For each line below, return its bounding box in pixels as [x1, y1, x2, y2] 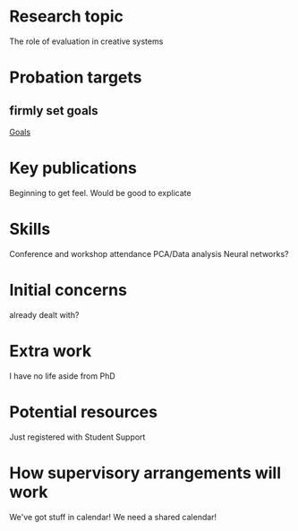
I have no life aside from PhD [9, 370, 116, 381]
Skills [9, 219, 51, 239]
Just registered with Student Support [9, 432, 146, 442]
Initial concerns [9, 280, 128, 300]
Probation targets [9, 67, 142, 88]
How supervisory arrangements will [9, 463, 282, 483]
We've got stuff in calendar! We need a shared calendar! [9, 511, 217, 522]
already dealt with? [9, 309, 80, 320]
